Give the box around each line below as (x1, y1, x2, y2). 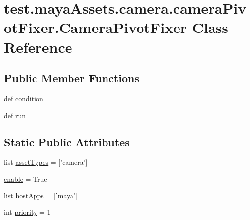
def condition (4, 93, 43, 103)
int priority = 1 (4, 207, 51, 217)
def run (4, 110, 26, 120)
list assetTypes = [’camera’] (4, 157, 88, 167)
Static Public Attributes (4, 134, 130, 149)
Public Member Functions (4, 70, 139, 86)
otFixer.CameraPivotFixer (4, 17, 187, 37)
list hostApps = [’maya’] (4, 190, 77, 200)
